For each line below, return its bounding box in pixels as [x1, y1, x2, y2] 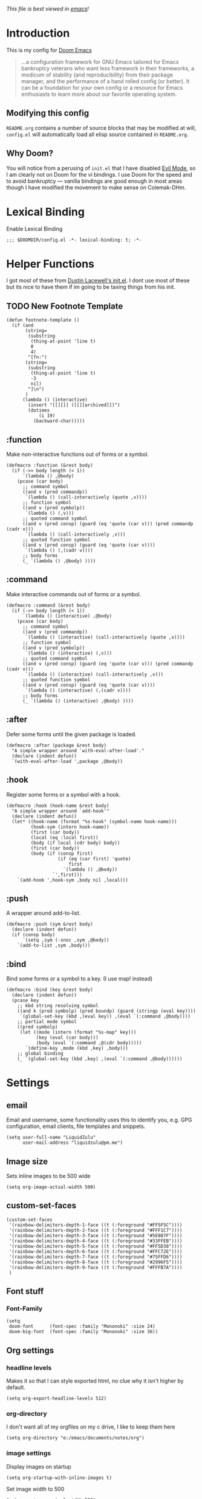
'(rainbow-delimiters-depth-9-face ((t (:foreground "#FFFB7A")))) [8, 1264, 183, 1271]
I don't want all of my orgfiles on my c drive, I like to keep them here [6, 1423, 175, 1430]
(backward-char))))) [33, 418, 85, 424]
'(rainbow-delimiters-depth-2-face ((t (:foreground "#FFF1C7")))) [8, 1227, 183, 1233]
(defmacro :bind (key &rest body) [6, 987, 94, 993]
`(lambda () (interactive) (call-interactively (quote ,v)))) [25, 634, 186, 640]
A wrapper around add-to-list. [6, 909, 81, 917]
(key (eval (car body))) [36, 1035, 99, 1041]
